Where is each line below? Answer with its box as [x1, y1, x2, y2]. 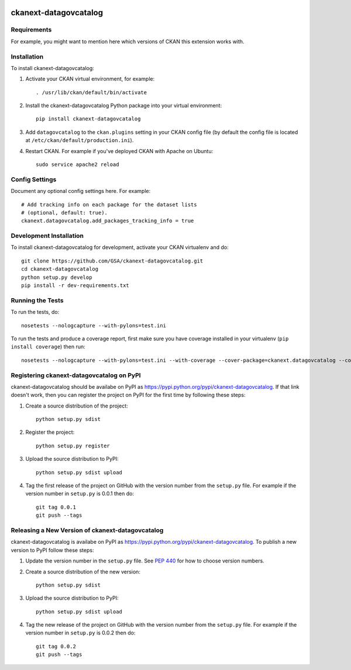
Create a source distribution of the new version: [25, 568, 140, 575]
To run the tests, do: [11, 309, 60, 316]
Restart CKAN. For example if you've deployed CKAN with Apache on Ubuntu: [25, 147, 214, 154]
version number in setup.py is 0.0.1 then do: [25, 490, 135, 497]
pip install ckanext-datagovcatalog [36, 116, 141, 122]
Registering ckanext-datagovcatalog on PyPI [11, 371, 141, 379]
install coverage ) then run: [11, 343, 85, 350]
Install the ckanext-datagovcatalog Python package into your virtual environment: [25, 102, 222, 109]
